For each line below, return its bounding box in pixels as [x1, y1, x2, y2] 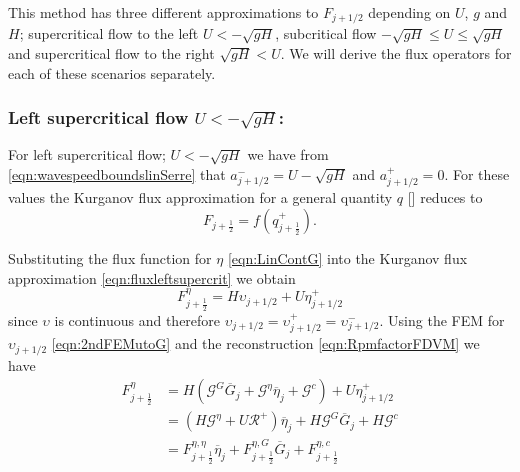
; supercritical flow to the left [19, 23, 199, 44]
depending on [368, 2, 451, 22]
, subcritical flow [275, 23, 377, 44]
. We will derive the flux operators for [280, 43, 512, 64]
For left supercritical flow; [8, 144, 166, 165]
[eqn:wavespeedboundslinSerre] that [8, 164, 226, 185]
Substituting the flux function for [8, 248, 212, 269]
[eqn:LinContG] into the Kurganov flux [227, 248, 468, 269]
